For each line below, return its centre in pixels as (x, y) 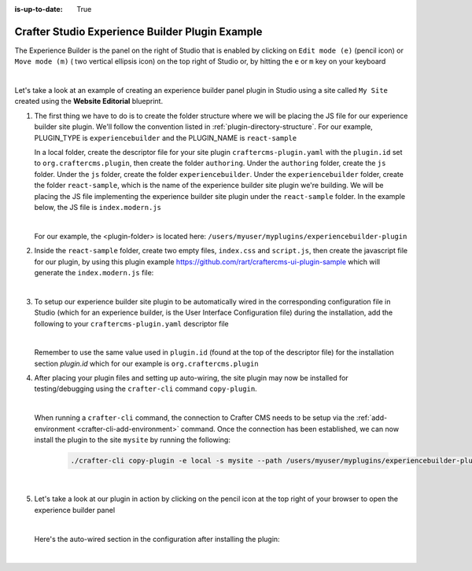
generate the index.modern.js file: (94, 272)
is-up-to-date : (39, 9)
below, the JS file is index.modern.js (98, 207)
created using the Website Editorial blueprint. (89, 101)
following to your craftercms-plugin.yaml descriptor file (132, 323)
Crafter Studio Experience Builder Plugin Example (138, 31)
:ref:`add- (372, 418)
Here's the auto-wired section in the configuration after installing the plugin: (157, 539)
